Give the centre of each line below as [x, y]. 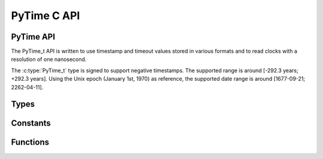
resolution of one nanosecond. [49, 59]
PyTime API [33, 37]
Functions [30, 143]
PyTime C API [45, 16]
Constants [31, 123]
